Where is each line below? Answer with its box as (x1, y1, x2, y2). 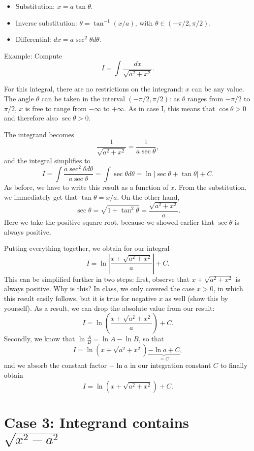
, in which (213, 283, 243, 294)
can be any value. (191, 84, 244, 94)
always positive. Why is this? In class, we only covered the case (4, 283, 195, 294)
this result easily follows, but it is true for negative (4, 293, 157, 303)
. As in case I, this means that (124, 103, 215, 113)
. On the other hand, (117, 191, 180, 202)
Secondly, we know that (4, 333, 75, 344)
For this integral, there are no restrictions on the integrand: (4, 84, 183, 94)
